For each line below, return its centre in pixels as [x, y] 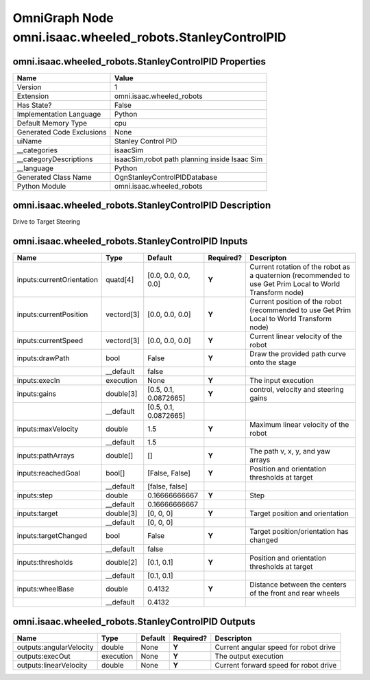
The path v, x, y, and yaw [290, 452]
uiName [29, 141]
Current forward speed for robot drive [276, 665]
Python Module [41, 186]
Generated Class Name [54, 177]
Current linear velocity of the [296, 336]
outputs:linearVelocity [52, 665]
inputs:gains [37, 394]
